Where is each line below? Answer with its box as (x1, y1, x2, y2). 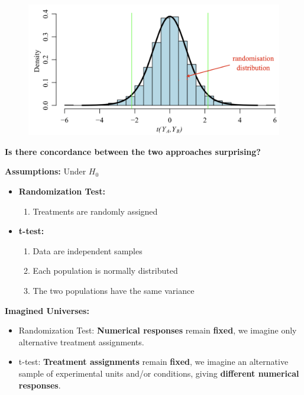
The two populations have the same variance (33, 284, 195, 297)
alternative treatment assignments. (18, 335, 144, 348)
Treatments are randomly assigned (33, 205, 158, 217)
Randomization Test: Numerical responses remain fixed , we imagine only (18, 324, 297, 336)
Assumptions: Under (5, 165, 86, 177)
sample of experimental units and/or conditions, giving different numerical (18, 367, 299, 379)
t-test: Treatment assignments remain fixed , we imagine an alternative (18, 355, 289, 368)
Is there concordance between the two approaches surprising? (5, 145, 261, 157)
